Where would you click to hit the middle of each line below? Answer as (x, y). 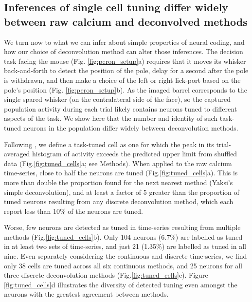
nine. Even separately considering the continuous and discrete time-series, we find (126, 256)
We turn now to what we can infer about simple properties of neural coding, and (124, 42)
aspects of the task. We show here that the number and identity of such (111, 118)
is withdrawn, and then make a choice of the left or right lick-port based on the (122, 80)
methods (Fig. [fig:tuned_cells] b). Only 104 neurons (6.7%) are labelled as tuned (123, 236)
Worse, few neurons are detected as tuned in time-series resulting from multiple (122, 227)
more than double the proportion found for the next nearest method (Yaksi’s (118, 182)
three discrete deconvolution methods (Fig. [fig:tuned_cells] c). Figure (106, 275)
